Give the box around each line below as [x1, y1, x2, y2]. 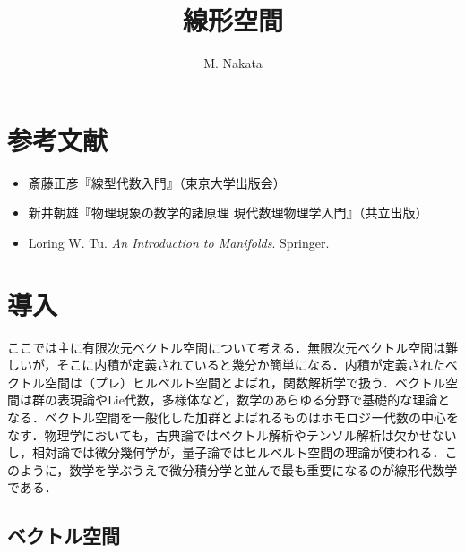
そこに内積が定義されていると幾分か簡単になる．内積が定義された [56, 355, 445, 374]
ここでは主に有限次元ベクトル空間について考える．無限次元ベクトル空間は [7, 337, 446, 356]
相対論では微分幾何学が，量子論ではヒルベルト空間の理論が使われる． [31, 443, 445, 462]
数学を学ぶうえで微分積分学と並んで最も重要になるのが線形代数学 [69, 460, 458, 479]
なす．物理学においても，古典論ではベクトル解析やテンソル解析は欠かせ [7, 425, 432, 444]
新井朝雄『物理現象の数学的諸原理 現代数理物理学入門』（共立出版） [28, 203, 428, 222]
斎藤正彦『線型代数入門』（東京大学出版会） [28, 173, 286, 191]
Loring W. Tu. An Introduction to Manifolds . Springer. [28, 233, 330, 251]
